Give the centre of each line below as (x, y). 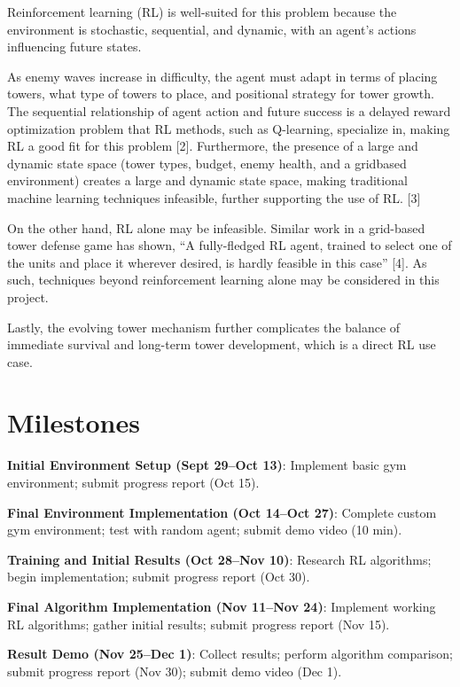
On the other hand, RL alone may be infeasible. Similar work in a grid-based (216, 227)
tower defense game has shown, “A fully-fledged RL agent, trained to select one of (230, 245)
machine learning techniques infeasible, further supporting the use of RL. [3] (214, 197)
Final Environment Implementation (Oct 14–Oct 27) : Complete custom (222, 512)
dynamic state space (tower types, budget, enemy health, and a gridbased (207, 163)
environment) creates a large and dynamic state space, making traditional (207, 180)
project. (28, 297)
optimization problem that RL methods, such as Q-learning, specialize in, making (229, 128)
